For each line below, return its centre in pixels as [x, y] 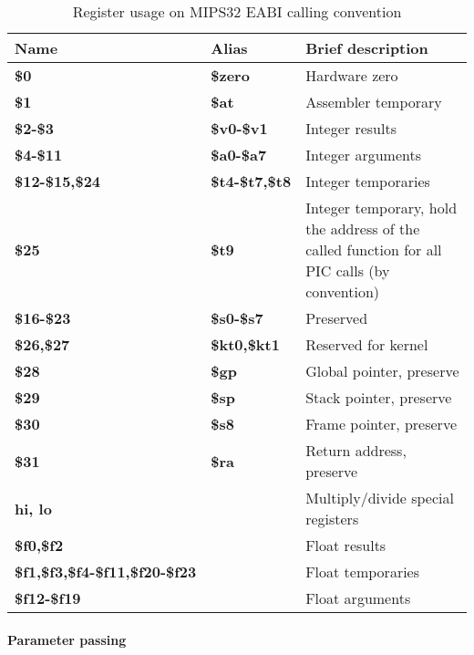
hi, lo [33, 508]
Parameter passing [67, 639]
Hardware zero [352, 75]
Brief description [367, 48]
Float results [346, 545]
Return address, [356, 450]
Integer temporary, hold [381, 208]
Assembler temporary [374, 102]
